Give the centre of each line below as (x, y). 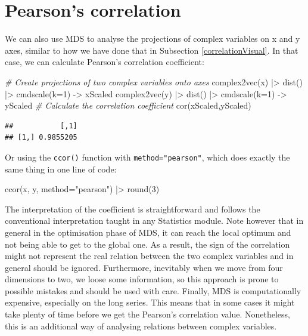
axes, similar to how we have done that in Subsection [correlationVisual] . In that (152, 50)
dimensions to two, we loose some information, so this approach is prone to (142, 279)
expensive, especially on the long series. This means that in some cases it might (150, 302)
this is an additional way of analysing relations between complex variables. (141, 326)
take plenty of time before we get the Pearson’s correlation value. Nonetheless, (147, 314)
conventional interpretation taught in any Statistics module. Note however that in (154, 221)
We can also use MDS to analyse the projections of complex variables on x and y (153, 38)
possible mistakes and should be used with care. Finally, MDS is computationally (153, 290)
